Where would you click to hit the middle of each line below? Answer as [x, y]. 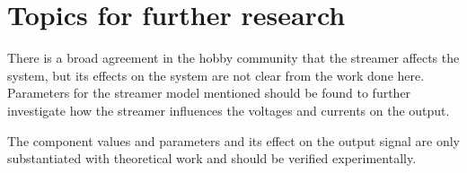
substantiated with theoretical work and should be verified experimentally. [212, 158]
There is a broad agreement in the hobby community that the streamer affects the [233, 58]
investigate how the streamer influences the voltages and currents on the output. [229, 110]
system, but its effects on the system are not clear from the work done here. [216, 75]
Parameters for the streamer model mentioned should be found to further [209, 93]
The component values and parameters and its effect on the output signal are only [234, 140]
